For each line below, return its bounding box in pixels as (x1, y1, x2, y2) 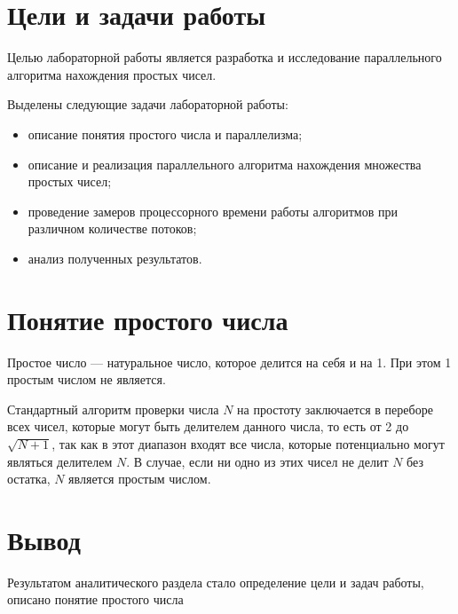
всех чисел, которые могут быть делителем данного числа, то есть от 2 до (7, 417, 409, 436)
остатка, (7, 469, 51, 488)
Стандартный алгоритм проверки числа (7, 399, 219, 418)
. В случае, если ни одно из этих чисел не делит (126, 452, 389, 470)
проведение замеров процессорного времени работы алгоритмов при (28, 201, 398, 220)
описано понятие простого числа (7, 590, 184, 609)
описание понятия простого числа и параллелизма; (28, 124, 303, 143)
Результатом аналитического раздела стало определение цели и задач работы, (7, 572, 424, 591)
